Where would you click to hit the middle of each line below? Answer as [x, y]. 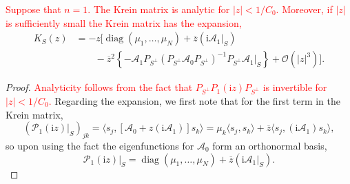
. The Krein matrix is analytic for [159, 9]
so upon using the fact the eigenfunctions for [100, 145]
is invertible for [295, 87]
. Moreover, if [304, 9]
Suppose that [33, 9]
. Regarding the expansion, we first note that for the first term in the [195, 101]
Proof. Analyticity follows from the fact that [99, 87]
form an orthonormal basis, [270, 145]
